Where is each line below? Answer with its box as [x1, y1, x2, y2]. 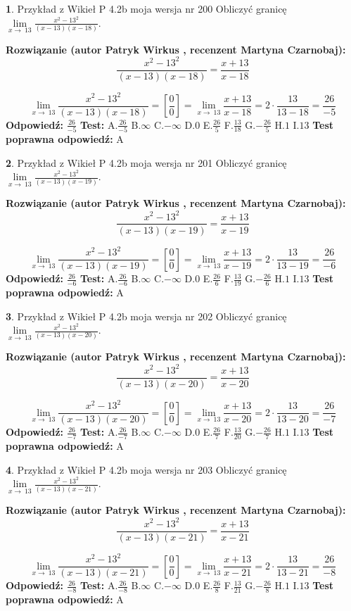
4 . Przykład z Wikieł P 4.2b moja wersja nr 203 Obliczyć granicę [6, 462, 287, 477]
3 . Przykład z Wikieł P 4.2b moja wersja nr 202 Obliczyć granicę [6, 308, 287, 323]
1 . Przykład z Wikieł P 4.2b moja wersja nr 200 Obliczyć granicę [6, 1, 287, 15]
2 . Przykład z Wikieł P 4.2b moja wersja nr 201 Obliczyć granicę [6, 155, 287, 170]
